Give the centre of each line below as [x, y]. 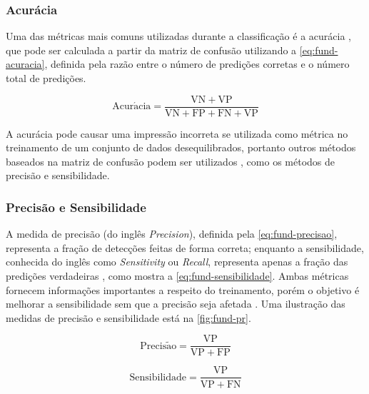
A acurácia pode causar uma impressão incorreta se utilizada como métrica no [177, 133]
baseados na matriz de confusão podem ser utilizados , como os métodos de [171, 161]
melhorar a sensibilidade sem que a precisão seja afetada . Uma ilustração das [176, 304]
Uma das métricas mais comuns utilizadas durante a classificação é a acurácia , [178, 36]
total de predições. [46, 78]
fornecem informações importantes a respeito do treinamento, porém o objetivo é [183, 289]
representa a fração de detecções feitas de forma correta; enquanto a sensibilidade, [185, 247]
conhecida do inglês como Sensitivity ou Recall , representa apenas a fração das [177, 262]
